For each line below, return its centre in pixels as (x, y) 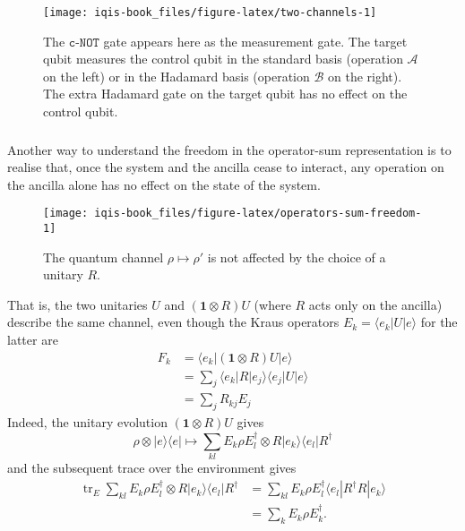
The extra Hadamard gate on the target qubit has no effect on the (225, 94)
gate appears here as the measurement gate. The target (255, 41)
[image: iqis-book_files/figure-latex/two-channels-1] (210, 13)
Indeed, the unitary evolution (87, 422)
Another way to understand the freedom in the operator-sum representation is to (229, 149)
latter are (33, 340)
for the (439, 322)
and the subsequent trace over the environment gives (152, 468)
